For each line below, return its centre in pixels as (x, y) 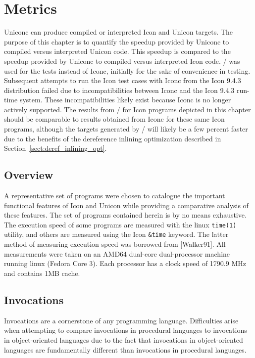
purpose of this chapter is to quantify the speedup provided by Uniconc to (117, 41)
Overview (29, 175)
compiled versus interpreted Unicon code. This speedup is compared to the (117, 51)
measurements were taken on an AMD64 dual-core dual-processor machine (117, 253)
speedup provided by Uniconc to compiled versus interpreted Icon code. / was (122, 61)
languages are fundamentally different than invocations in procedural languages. (125, 349)
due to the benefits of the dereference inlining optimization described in (113, 138)
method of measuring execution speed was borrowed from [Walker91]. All (115, 244)
